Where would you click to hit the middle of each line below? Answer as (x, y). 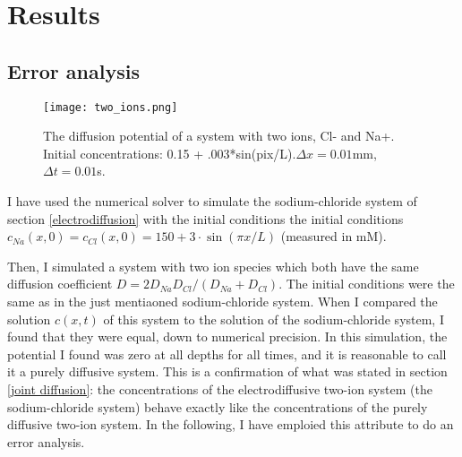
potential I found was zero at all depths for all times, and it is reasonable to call (227, 354)
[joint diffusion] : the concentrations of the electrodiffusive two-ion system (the (220, 388)
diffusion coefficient (60, 284)
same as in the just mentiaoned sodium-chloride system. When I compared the (222, 301)
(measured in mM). (334, 236)
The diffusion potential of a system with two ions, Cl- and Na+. (219, 136)
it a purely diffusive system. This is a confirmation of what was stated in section (227, 371)
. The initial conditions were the (367, 284)
